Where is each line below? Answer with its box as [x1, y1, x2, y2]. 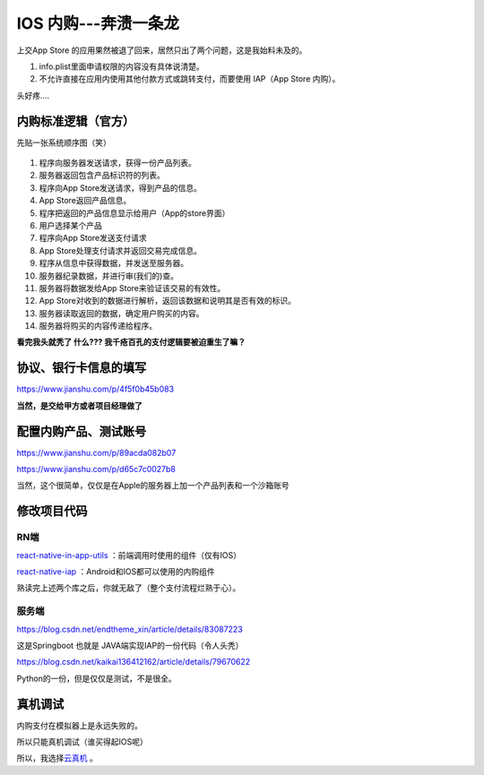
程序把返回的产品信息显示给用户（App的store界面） [39, 207, 230, 219]
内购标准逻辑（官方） [16, 113, 134, 129]
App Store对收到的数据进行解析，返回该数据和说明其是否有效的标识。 [39, 296, 296, 306]
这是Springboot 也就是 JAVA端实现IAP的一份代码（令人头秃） [16, 640, 244, 650]
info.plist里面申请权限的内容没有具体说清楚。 [39, 61, 205, 72]
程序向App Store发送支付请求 [39, 233, 147, 244]
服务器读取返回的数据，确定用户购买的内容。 [39, 307, 204, 318]
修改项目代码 [16, 504, 88, 519]
